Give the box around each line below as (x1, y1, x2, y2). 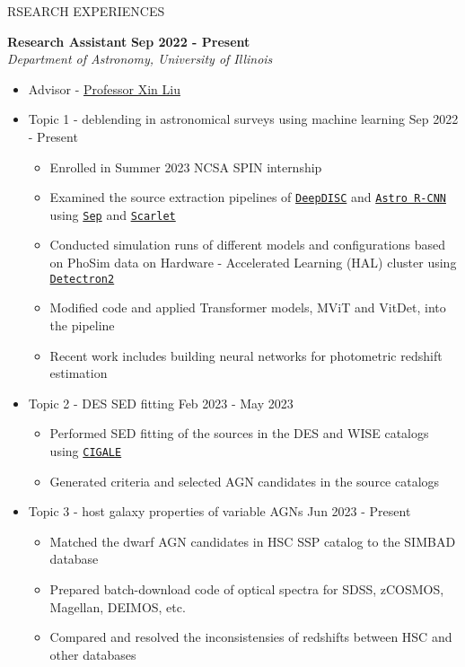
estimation (49, 364, 108, 382)
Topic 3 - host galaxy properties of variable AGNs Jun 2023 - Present (28, 502, 411, 521)
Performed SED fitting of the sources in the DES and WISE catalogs (49, 424, 429, 443)
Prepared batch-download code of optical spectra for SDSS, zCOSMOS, (49, 579, 444, 598)
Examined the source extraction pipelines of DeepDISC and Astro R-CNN (49, 188, 446, 206)
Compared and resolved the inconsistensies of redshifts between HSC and (49, 628, 452, 646)
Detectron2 (49, 272, 115, 285)
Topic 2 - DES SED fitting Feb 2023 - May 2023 (28, 393, 294, 412)
